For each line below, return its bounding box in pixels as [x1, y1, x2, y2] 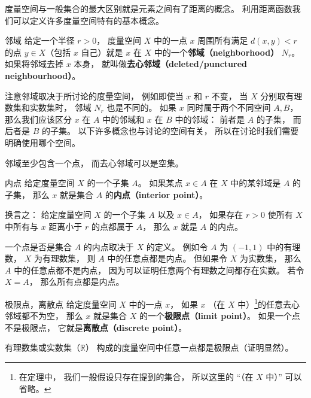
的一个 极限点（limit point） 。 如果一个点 [139, 309, 300, 322]
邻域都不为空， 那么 [5, 309, 83, 322]
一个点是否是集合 [5, 240, 72, 253]
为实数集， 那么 [240, 252, 301, 265]
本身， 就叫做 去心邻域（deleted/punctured [74, 57, 247, 70]
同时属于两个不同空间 [187, 101, 271, 114]
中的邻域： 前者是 [175, 113, 245, 125]
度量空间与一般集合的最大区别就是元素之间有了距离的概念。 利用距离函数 [5, 2, 292, 14]
